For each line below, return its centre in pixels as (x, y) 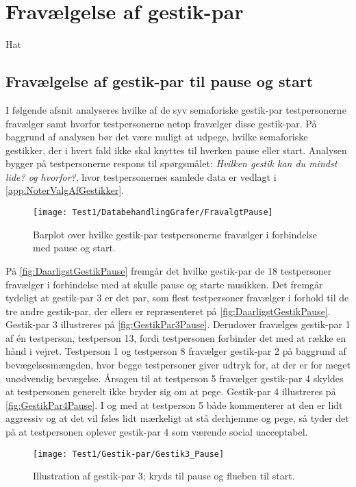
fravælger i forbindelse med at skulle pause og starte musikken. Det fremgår (164, 284)
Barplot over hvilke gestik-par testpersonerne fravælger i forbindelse (175, 234)
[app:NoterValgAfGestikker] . (65, 190)
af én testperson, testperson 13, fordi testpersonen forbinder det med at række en (176, 337)
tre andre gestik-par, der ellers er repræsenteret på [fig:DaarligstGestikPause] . (168, 311)
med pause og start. (74, 248)
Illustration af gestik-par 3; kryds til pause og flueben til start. (164, 476)
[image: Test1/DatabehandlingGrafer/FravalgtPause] (153, 213)
